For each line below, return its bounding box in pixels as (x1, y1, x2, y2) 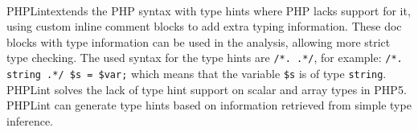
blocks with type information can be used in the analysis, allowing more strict (6, 33, 391, 50)
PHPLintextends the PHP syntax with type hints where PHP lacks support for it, (6, 2, 411, 19)
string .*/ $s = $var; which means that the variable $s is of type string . (6, 65, 387, 82)
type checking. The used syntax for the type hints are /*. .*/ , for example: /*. (6, 49, 403, 66)
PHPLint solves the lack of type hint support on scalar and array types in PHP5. (6, 80, 407, 97)
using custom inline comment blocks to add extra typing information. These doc (6, 18, 402, 35)
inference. (6, 112, 53, 129)
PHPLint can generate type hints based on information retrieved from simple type (6, 97, 412, 113)
